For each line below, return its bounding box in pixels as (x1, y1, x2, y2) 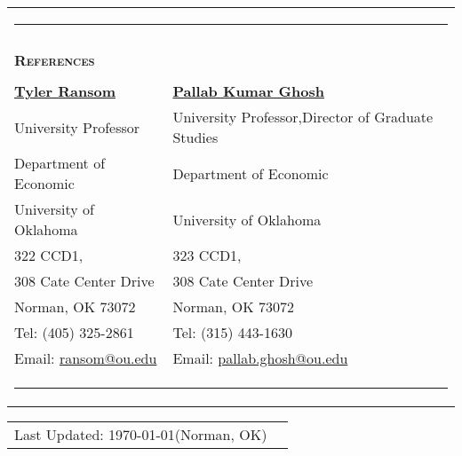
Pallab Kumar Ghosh (172, 81, 324, 101)
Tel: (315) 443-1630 (172, 322, 293, 342)
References (14, 50, 95, 70)
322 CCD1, (14, 245, 84, 265)
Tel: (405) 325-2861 (14, 322, 134, 342)
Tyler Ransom (14, 81, 116, 101)
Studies (172, 127, 219, 147)
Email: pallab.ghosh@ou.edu (172, 348, 348, 368)
